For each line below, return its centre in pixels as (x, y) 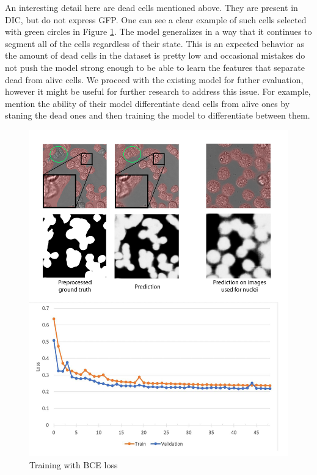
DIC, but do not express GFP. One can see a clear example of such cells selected (156, 19)
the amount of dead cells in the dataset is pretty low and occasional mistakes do (155, 55)
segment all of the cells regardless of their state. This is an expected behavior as (155, 43)
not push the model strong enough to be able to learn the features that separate (155, 67)
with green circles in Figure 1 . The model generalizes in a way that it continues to (158, 31)
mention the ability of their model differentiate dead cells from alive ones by (148, 103)
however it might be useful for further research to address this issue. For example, (158, 91)
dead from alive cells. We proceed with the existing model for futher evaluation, (154, 79)
